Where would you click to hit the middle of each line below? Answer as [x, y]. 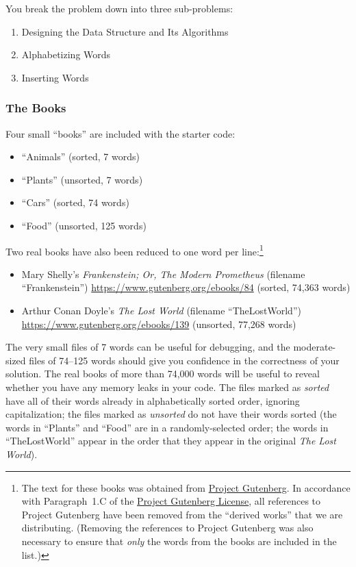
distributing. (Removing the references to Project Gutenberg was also [167, 528]
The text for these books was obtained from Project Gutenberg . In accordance [186, 487]
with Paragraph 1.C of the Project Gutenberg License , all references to [171, 501]
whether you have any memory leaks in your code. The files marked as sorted [167, 387]
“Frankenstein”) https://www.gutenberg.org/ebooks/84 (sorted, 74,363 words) [186, 287]
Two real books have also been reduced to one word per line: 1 [135, 250]
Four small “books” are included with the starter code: [120, 133]
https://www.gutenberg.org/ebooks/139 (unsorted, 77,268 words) [159, 324]
